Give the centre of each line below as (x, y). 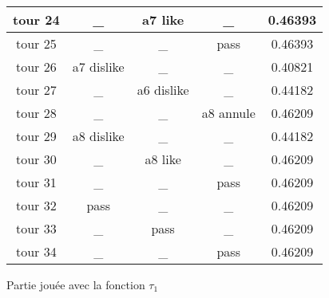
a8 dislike (98, 136)
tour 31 (36, 182)
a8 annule (228, 113)
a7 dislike (98, 67)
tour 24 (36, 20)
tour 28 (36, 113)
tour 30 (36, 159)
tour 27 (36, 90)
